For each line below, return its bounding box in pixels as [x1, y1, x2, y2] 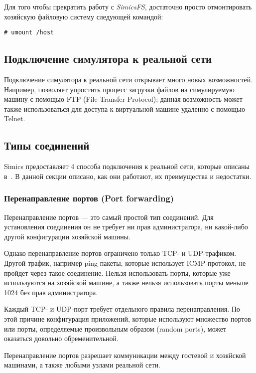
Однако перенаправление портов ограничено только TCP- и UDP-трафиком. [4, 248, 237, 258]
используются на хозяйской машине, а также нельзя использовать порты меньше [4, 277, 249, 288]
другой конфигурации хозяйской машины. [4, 231, 131, 241]
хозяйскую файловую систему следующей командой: [4, 11, 163, 21]
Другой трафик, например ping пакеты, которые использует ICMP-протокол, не [4, 258, 246, 268]
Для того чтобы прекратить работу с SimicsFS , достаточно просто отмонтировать [4, 1, 252, 11]
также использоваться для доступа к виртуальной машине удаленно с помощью [4, 103, 245, 114]
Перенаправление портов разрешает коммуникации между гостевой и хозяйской [4, 350, 246, 360]
